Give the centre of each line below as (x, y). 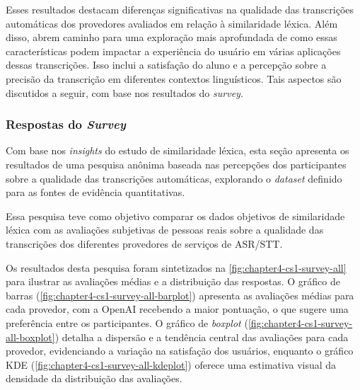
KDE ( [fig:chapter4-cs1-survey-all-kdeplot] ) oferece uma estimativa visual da (171, 364)
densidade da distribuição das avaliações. (94, 378)
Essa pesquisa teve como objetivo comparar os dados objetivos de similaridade (175, 216)
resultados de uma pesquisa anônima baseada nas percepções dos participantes (176, 164)
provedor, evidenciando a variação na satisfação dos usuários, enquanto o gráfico (180, 351)
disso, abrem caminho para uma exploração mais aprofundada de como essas (172, 37)
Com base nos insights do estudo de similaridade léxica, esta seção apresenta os (178, 150)
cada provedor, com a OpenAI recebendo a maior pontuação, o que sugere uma (177, 309)
